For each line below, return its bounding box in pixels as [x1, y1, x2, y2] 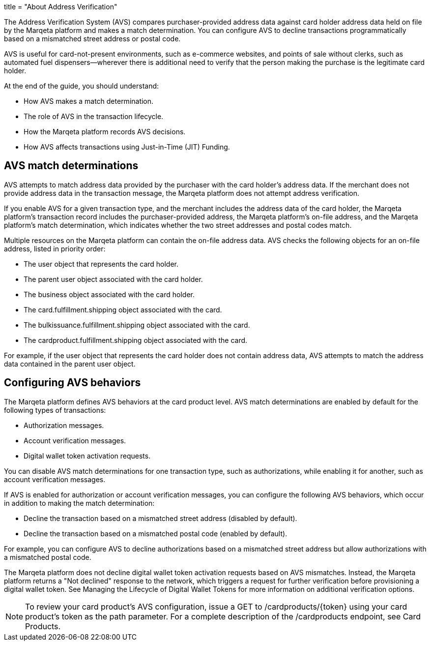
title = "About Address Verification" [4, 2, 117, 11]
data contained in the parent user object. [4, 359, 136, 368]
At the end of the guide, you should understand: [4, 82, 159, 90]
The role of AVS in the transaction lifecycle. [24, 112, 164, 121]
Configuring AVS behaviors [4, 376, 141, 389]
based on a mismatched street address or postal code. [4, 34, 181, 43]
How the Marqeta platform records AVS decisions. [24, 127, 186, 136]
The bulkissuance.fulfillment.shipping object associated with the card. [24, 320, 250, 329]
